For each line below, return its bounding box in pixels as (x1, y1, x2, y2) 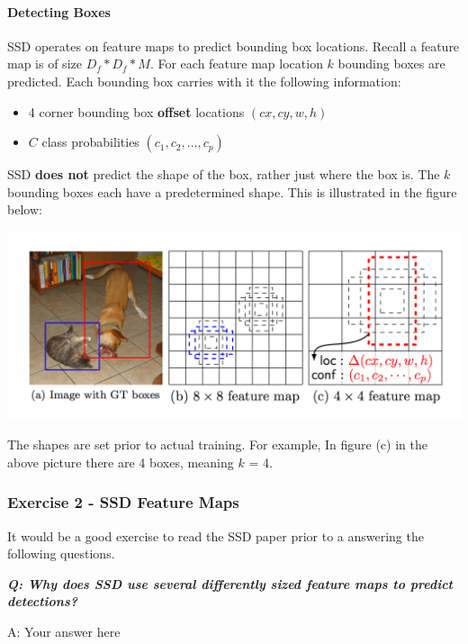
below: (7, 200, 42, 219)
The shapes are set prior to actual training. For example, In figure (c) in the (7, 435, 427, 454)
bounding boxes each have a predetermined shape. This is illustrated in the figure (7, 182, 457, 201)
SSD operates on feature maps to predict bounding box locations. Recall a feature (7, 36, 460, 55)
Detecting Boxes (7, 2, 111, 21)
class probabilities (41, 132, 139, 151)
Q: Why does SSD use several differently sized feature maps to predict (7, 574, 453, 593)
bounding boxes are (337, 54, 445, 73)
